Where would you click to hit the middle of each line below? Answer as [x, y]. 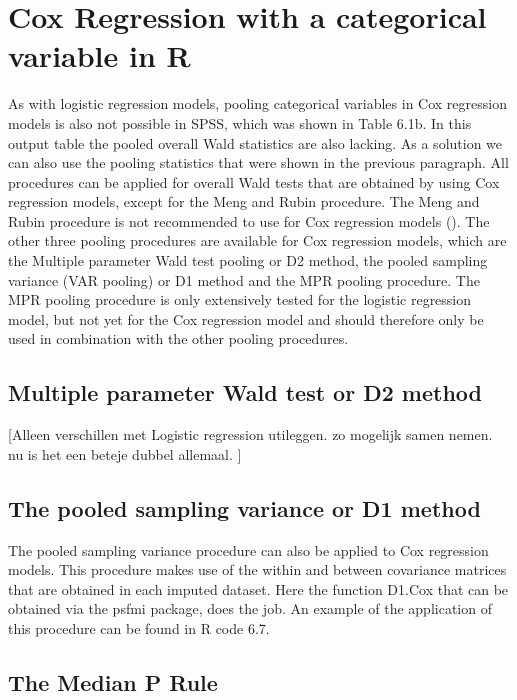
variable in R [99, 55]
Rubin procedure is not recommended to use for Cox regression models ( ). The [249, 220]
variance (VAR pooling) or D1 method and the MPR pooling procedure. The [244, 279]
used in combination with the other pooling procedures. [178, 338]
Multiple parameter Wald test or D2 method [245, 392]
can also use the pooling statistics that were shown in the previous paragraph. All [258, 162]
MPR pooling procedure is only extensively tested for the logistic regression [240, 299]
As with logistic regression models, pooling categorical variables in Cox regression [257, 103]
